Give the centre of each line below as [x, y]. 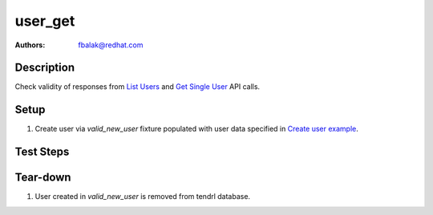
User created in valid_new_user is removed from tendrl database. [143, 197]
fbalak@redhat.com [111, 45]
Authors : [30, 45]
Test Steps [42, 152]
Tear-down [43, 178]
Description [45, 68]
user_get [45, 21]
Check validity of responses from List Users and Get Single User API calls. [138, 87]
